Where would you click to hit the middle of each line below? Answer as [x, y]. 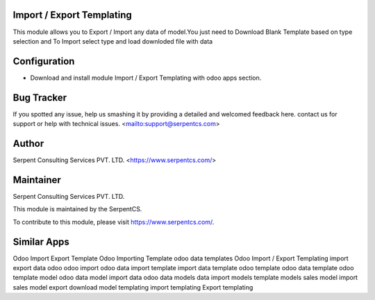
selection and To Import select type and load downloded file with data [113, 41]
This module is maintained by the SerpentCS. [77, 209]
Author [28, 143]
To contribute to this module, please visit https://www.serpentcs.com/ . [114, 222]
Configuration [44, 61]
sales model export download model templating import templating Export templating [133, 287]
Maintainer [37, 180]
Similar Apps [41, 241]
